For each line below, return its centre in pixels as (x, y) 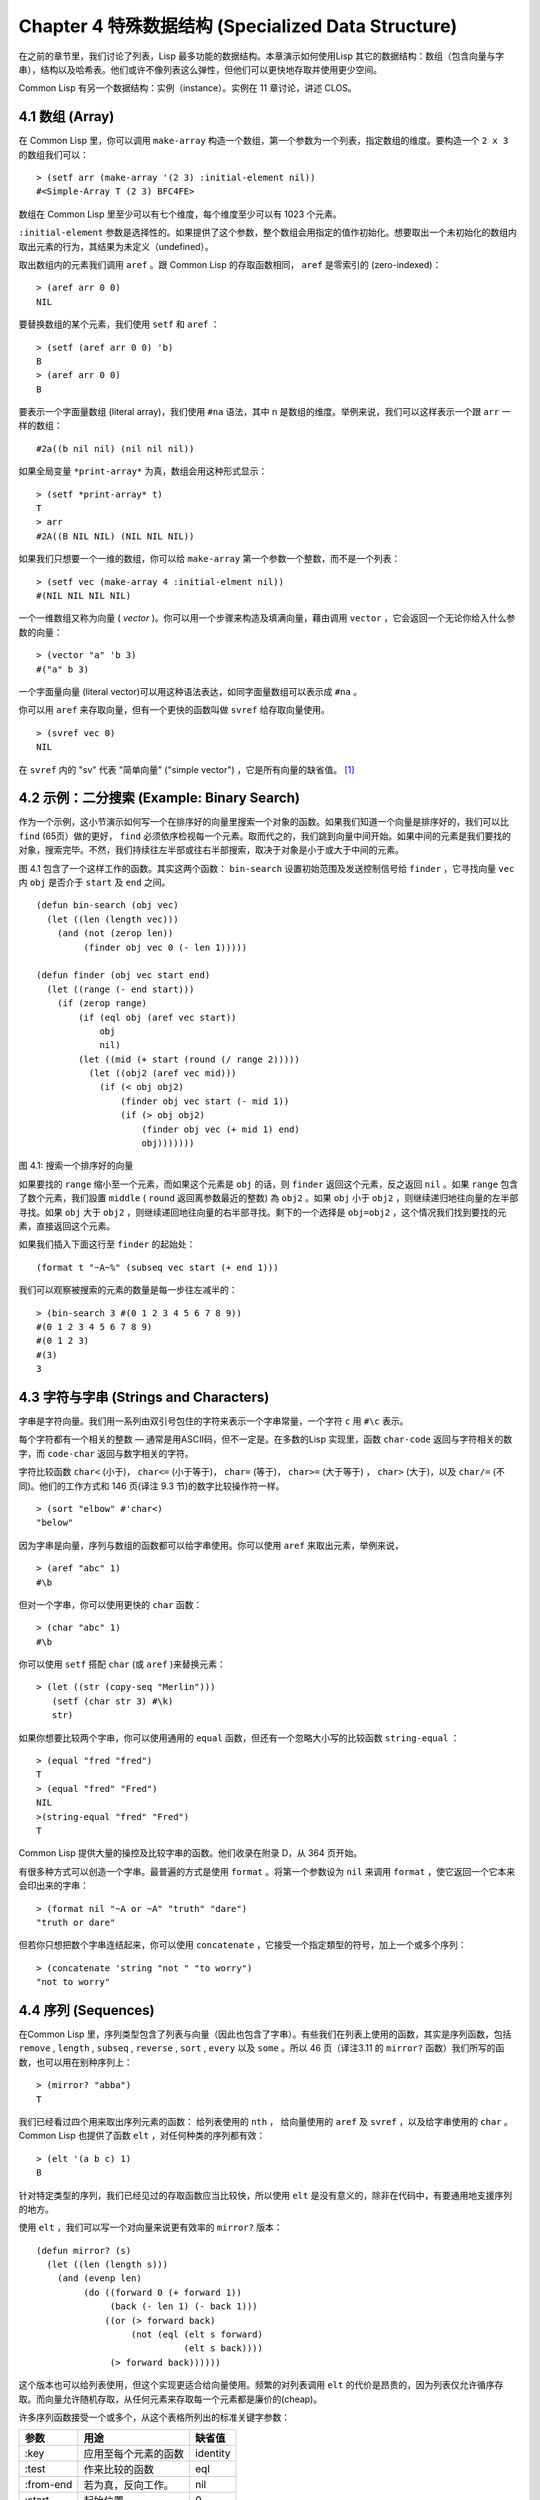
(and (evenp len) (99, 2278)
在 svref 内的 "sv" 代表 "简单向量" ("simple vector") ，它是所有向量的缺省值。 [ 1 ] (186, 769)
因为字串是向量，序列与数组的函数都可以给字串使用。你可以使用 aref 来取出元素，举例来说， (211, 1545)
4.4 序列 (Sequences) (86, 2010)
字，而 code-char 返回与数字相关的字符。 (106, 1453)
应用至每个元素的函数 (134, 2454)
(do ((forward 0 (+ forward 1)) (162, 2292)
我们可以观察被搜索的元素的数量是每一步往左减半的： (128, 1290)
